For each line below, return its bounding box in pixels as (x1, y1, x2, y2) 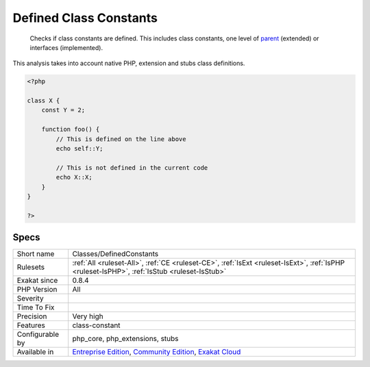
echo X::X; (56, 173, 92, 181)
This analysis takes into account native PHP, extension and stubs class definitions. (12, 59, 245, 68)
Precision (16, 312, 47, 321)
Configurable (16, 329, 60, 339)
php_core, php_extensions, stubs (72, 334, 179, 344)
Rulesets (16, 262, 45, 272)
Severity (16, 294, 44, 303)
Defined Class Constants (12, 10, 158, 25)
